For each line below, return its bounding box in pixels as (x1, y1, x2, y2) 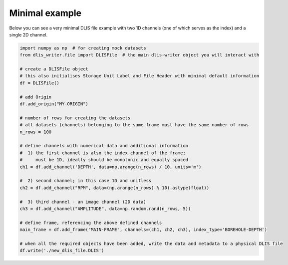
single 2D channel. (9, 31, 47, 37)
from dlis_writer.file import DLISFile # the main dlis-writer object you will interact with (19, 52, 260, 58)
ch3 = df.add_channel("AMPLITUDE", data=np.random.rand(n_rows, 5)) (19, 206, 191, 212)
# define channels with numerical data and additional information (19, 143, 189, 149)
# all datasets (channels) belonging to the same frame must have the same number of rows (19, 122, 249, 128)
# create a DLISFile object (19, 66, 88, 72)
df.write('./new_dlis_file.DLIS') (19, 248, 104, 254)
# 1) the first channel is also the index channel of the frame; (19, 150, 186, 156)
